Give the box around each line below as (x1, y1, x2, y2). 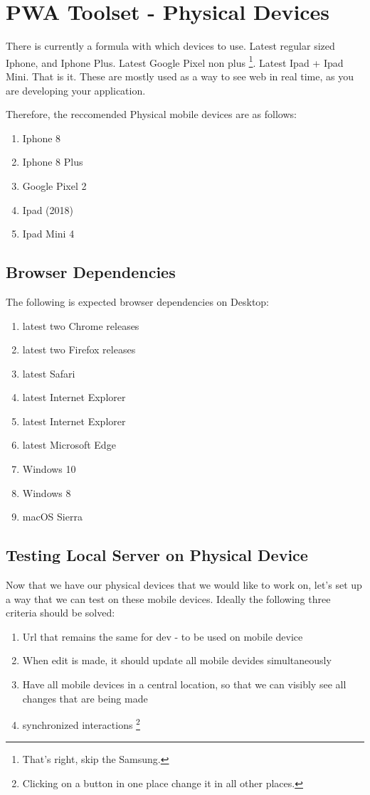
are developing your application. (6, 82, 146, 97)
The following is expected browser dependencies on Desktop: (6, 294, 270, 309)
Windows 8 (22, 485, 71, 500)
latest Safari (22, 366, 75, 380)
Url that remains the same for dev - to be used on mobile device (22, 629, 303, 644)
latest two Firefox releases (22, 342, 136, 357)
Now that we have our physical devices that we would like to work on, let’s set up (6, 577, 362, 592)
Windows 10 (22, 461, 76, 476)
